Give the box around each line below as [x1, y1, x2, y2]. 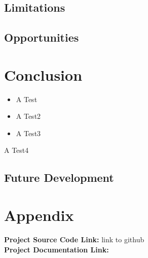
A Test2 [16, 111, 41, 121]
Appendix [4, 205, 74, 225]
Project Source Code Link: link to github [4, 234, 144, 244]
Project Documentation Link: [4, 244, 109, 254]
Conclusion [4, 64, 83, 85]
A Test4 [4, 145, 29, 155]
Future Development [4, 170, 114, 185]
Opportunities [4, 29, 79, 45]
